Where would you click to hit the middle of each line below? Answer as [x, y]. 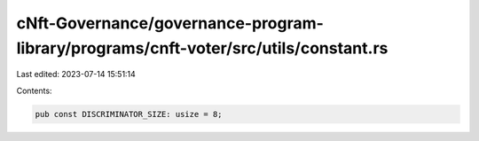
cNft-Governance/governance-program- [170, 23]
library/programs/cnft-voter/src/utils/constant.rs [202, 48]
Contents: [34, 90]
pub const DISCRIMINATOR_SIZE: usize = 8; [129, 114]
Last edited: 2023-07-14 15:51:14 [76, 74]
